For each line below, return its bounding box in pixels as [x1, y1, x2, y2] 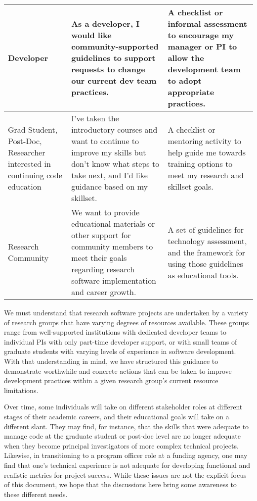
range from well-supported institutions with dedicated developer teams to [4, 327, 227, 337]
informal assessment [168, 18, 247, 29]
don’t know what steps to [71, 158, 160, 169]
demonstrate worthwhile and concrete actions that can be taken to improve [4, 365, 232, 376]
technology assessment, [168, 235, 247, 247]
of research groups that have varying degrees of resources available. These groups [4, 317, 249, 327]
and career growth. [71, 286, 136, 298]
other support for [71, 229, 131, 241]
